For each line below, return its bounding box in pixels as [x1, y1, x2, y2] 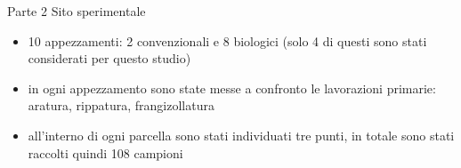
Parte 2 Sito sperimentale [7, 2, 146, 20]
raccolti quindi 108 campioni [28, 143, 183, 162]
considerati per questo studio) [28, 49, 191, 68]
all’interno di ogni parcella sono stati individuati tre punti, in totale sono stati [28, 125, 455, 144]
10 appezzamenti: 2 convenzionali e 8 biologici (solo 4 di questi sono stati [28, 31, 427, 50]
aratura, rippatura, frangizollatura [28, 96, 214, 115]
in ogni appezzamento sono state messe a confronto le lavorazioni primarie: [28, 78, 436, 97]
